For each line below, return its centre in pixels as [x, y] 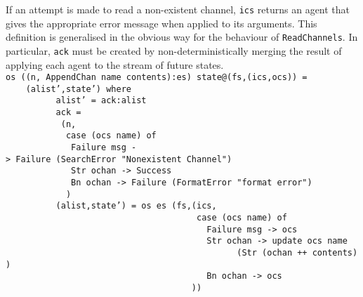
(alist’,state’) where [78, 89]
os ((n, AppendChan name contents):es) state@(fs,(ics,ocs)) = [157, 78]
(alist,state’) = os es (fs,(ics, [136, 206]
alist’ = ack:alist [101, 101]
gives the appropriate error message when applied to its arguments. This [161, 23]
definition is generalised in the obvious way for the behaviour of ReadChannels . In [182, 37]
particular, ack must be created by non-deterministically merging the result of [174, 50]
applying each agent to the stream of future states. [115, 64]
